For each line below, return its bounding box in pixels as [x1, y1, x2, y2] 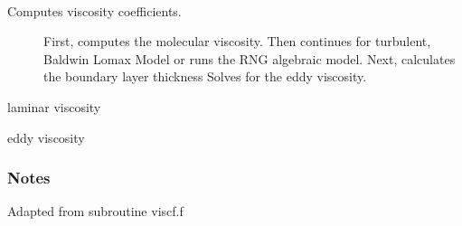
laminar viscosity [7, 97, 101, 116]
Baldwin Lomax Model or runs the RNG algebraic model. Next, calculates [43, 49, 456, 68]
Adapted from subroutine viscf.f [7, 202, 184, 221]
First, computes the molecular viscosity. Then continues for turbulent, [43, 32, 431, 51]
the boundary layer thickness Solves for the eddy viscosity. [43, 67, 367, 86]
